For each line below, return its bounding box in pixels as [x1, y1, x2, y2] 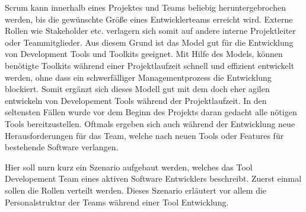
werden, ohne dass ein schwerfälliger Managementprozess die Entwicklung [5, 71, 272, 83]
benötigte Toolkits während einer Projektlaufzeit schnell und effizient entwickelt [5, 59, 295, 71]
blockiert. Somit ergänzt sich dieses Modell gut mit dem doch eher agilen [5, 83, 270, 95]
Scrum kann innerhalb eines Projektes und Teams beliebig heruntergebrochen [5, 1, 286, 13]
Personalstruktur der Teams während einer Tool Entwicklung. [5, 195, 229, 208]
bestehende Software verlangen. [5, 141, 119, 153]
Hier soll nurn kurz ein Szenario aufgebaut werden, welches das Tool [5, 160, 253, 173]
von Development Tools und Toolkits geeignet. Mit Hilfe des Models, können [5, 48, 283, 60]
